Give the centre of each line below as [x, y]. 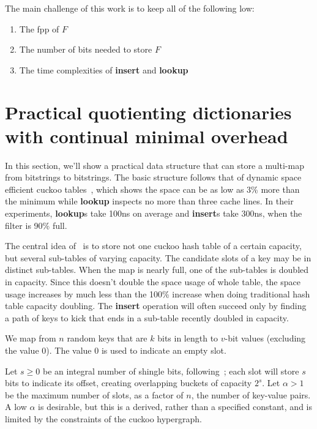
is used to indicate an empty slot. [164, 350]
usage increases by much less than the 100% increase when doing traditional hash [158, 293]
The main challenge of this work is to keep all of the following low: [130, 8]
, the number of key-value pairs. [251, 394]
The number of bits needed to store [86, 49]
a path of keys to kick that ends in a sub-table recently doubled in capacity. [147, 317]
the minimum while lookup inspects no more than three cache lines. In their [149, 201]
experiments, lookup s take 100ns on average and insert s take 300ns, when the [154, 213]
